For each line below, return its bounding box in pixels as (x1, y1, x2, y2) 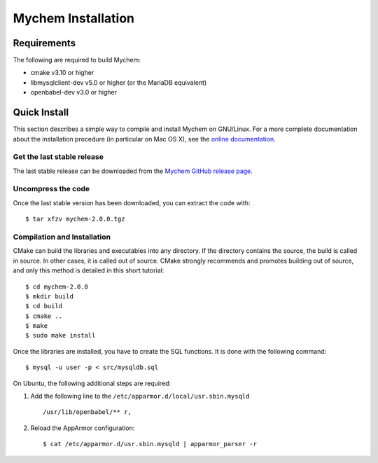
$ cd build (25, 302, 63, 310)
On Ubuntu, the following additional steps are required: (13, 379, 171, 387)
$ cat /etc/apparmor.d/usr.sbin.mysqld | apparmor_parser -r (43, 440, 257, 448)
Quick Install (13, 106, 69, 118)
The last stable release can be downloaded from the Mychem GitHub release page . (13, 167, 253, 175)
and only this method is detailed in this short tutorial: (13, 266, 164, 275)
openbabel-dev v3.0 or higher (30, 88, 118, 97)
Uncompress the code (13, 184, 90, 194)
